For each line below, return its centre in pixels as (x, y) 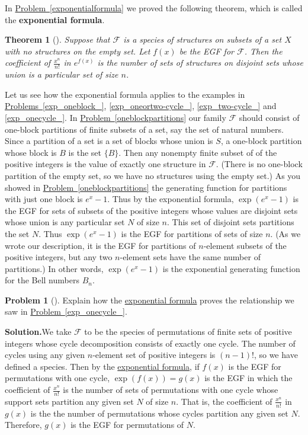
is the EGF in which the (248, 378)
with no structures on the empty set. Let (78, 51)
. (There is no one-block (259, 164)
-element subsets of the (245, 245)
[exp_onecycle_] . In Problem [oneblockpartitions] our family (115, 117)
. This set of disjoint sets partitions (230, 222)
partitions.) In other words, (54, 268)
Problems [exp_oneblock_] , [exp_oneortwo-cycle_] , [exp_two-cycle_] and (141, 106)
